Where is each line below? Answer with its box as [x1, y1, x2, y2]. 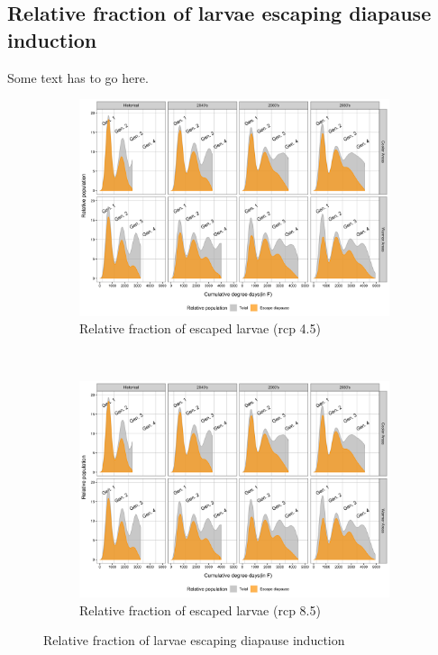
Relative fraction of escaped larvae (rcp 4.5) [79, 319, 321, 338]
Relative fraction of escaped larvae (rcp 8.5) [79, 600, 321, 619]
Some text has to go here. [7, 68, 149, 86]
